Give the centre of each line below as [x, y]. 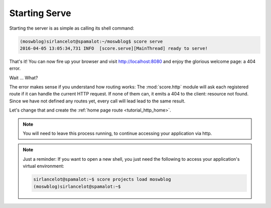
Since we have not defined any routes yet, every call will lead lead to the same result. [97, 101]
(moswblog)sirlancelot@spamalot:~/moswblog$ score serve [91, 41]
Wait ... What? [24, 77]
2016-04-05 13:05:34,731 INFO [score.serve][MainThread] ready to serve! [114, 48]
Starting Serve [40, 13]
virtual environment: [44, 166]
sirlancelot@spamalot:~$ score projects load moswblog [102, 179]
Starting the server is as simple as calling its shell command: [72, 28]
